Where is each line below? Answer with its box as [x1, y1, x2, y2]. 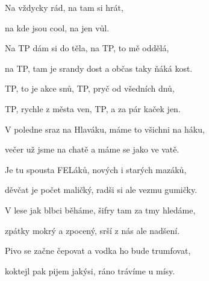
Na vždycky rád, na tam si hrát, [5, 1, 123, 13]
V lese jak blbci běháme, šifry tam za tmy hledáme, [5, 203, 196, 216]
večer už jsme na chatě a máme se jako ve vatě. [5, 143, 179, 156]
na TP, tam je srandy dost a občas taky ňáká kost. [5, 62, 193, 74]
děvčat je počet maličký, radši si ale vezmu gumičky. [5, 183, 198, 196]
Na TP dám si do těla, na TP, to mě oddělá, [5, 42, 169, 54]
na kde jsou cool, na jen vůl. [5, 21, 110, 34]
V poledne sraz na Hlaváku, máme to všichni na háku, [5, 122, 205, 135]
